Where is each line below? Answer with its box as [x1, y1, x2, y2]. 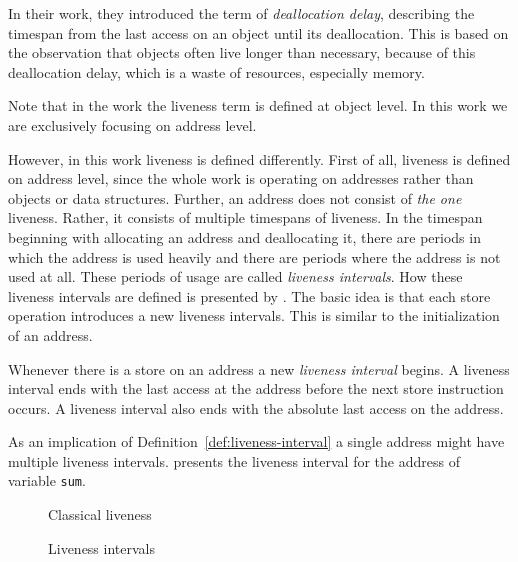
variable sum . [8, 470, 86, 491]
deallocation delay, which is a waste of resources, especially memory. [8, 61, 425, 82]
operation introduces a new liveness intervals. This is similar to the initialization [8, 305, 500, 326]
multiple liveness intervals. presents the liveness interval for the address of [8, 450, 460, 471]
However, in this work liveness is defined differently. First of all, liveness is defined [8, 148, 511, 169]
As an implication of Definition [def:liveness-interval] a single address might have [8, 431, 505, 452]
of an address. [8, 324, 93, 345]
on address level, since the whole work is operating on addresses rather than [8, 168, 474, 189]
